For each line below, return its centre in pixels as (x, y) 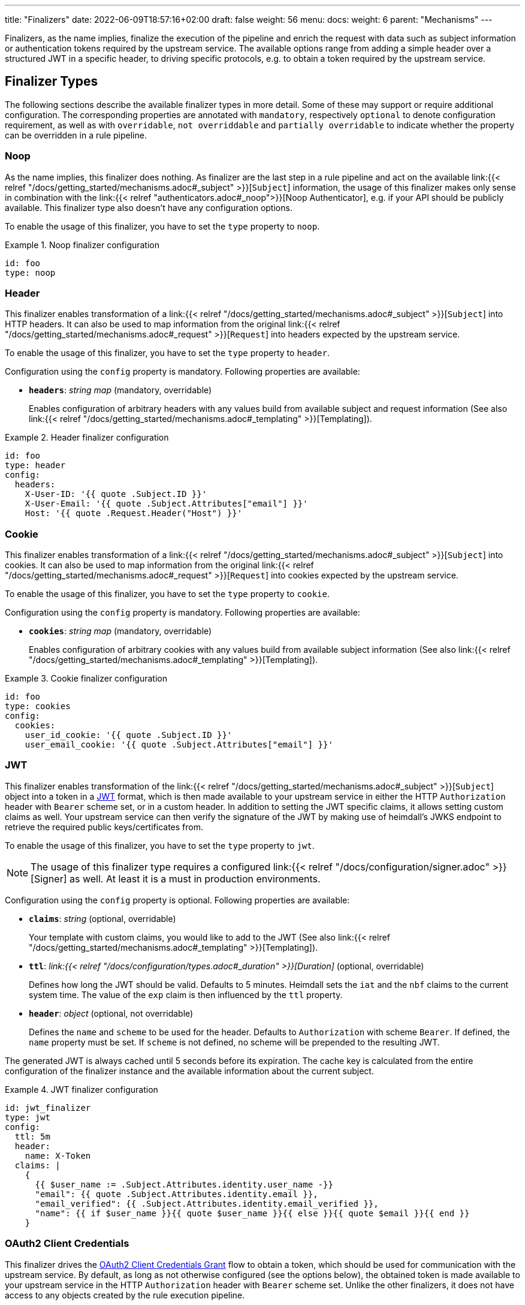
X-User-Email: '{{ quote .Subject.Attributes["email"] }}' (166, 504)
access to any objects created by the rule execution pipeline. (125, 1295)
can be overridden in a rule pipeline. (76, 135)
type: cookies (38, 706)
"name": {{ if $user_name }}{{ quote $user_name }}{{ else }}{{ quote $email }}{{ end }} (252, 1213)
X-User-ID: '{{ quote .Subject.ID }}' (116, 494)
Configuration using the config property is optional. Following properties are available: (177, 900)
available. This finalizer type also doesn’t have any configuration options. (149, 207)
